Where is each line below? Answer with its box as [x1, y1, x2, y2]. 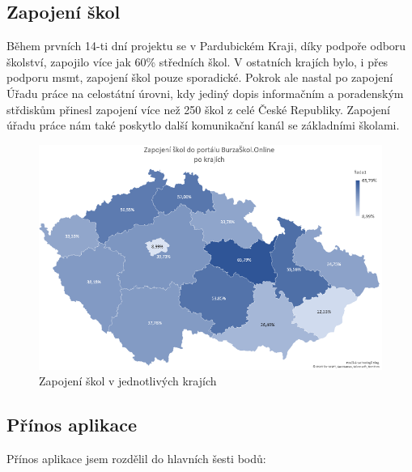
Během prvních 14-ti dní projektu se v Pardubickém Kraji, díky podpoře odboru [6, 37, 406, 54]
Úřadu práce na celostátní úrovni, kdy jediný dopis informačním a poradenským [6, 84, 404, 101]
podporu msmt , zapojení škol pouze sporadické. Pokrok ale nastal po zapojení [6, 69, 393, 86]
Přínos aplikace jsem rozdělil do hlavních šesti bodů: [6, 450, 266, 467]
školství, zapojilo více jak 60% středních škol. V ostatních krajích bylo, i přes [6, 53, 389, 70]
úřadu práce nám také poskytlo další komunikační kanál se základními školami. [6, 117, 400, 134]
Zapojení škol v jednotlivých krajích [39, 372, 217, 389]
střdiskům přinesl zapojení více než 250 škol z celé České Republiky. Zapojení [6, 100, 390, 117]
